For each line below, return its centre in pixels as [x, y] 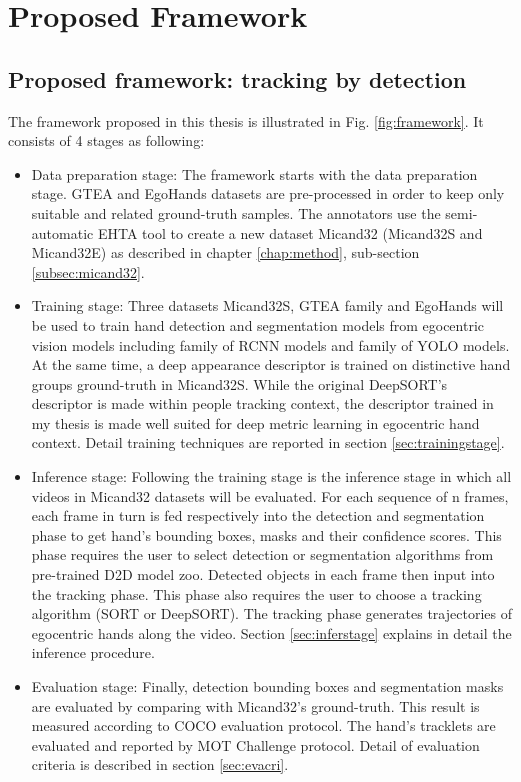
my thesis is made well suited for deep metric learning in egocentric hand [255, 422]
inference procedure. [93, 652]
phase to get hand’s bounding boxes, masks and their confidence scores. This [266, 534]
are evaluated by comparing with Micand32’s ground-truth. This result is [255, 705]
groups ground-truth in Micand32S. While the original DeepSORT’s [239, 383]
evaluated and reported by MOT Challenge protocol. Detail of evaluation [255, 744]
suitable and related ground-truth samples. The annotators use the [236, 212]
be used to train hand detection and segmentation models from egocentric [258, 324]
